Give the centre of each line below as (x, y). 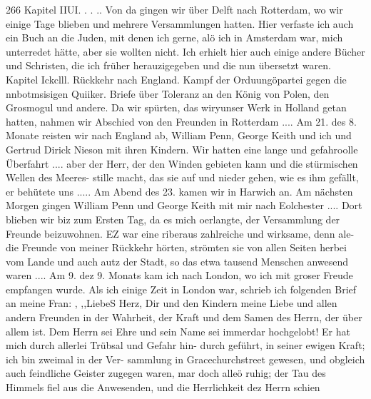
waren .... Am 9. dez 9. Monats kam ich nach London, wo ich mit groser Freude (179, 275)
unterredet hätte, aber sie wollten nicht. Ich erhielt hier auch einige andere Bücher (185, 51)
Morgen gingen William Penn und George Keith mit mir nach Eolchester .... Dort (184, 205)
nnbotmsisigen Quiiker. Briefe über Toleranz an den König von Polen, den (168, 93)
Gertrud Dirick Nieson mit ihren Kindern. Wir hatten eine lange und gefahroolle (182, 149)
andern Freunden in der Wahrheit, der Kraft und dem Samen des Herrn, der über (184, 317)
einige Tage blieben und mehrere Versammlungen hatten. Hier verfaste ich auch (180, 23)
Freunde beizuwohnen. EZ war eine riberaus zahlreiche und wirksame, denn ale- (180, 233)
